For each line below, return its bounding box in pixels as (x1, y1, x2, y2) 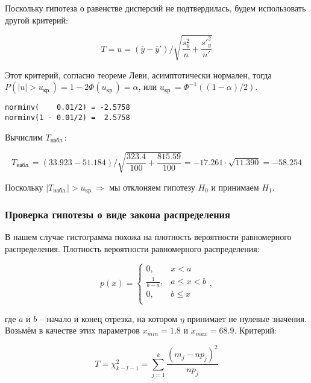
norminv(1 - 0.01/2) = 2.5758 (5, 113, 130, 122)
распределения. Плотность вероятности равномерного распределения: (5, 242, 260, 255)
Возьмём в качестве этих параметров (5, 324, 140, 337)
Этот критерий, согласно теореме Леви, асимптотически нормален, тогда (5, 68, 272, 81)
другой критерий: (5, 13, 68, 26)
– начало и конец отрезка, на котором (39, 312, 178, 324)
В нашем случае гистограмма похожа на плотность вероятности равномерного (5, 230, 292, 243)
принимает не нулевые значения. (187, 312, 307, 324)
